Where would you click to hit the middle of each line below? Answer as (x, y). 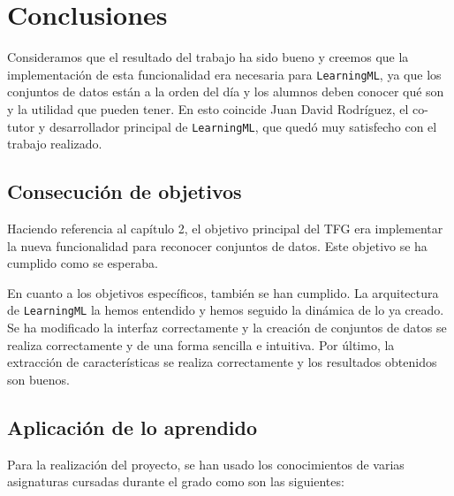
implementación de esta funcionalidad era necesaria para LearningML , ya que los (224, 74)
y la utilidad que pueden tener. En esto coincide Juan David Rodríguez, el (208, 108)
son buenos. (38, 379)
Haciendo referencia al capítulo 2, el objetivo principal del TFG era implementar (225, 229)
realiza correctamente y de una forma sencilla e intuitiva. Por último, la (201, 344)
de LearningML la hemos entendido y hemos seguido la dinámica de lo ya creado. (226, 310)
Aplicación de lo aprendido (132, 427)
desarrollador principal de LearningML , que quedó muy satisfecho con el (243, 126)
